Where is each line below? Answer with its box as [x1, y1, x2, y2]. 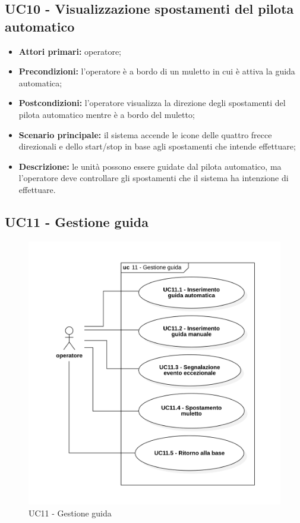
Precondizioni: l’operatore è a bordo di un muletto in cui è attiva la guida [18, 65, 295, 77]
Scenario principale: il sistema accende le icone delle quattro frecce [18, 128, 272, 141]
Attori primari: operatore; [18, 45, 121, 57]
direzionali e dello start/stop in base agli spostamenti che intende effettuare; [18, 140, 296, 152]
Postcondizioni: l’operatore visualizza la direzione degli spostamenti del [18, 96, 286, 109]
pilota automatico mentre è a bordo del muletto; [18, 108, 195, 120]
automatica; [18, 76, 62, 89]
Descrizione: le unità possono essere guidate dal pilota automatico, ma [18, 160, 282, 172]
